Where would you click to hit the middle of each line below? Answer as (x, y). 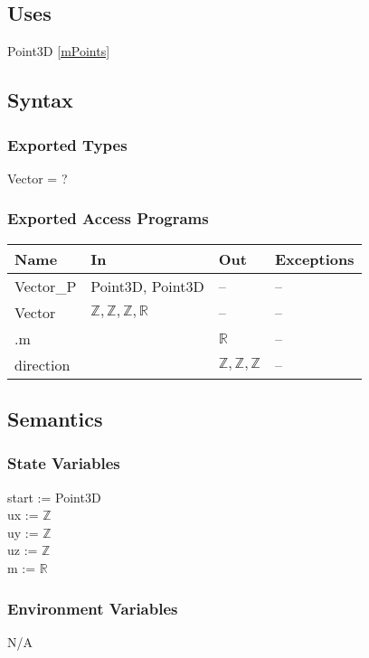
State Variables (64, 463)
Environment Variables (93, 608)
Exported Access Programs (108, 218)
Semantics (55, 418)
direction (43, 364)
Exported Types (67, 144)
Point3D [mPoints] (59, 51)
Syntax (40, 100)
